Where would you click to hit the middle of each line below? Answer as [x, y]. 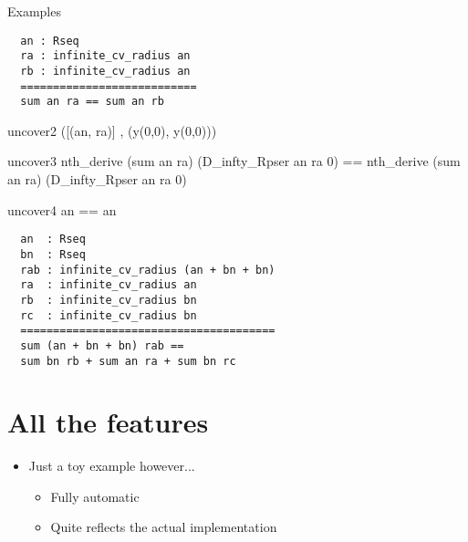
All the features [108, 422]
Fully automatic [95, 496]
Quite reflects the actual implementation [164, 527]
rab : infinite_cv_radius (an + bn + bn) [148, 270]
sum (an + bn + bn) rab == [102, 345]
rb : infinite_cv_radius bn [109, 300]
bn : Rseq [53, 254]
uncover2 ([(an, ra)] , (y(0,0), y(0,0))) [112, 130]
